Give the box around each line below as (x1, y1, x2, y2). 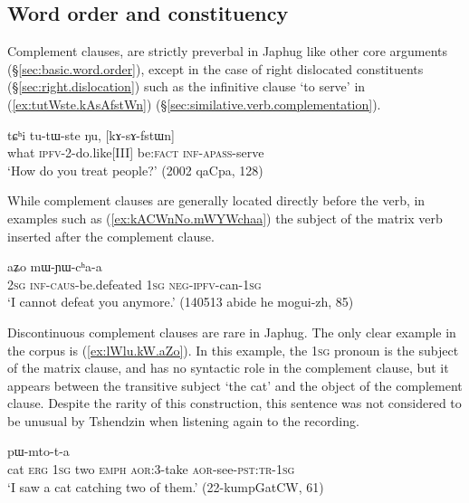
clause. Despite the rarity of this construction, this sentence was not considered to (7, 394, 462, 413)
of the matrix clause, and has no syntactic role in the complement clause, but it (7, 358, 449, 377)
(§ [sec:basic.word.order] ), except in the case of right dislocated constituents (7, 59, 424, 78)
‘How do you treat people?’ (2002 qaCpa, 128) (7, 160, 263, 179)
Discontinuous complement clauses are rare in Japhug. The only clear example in (7, 322, 456, 341)
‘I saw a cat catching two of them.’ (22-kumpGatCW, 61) (7, 477, 324, 496)
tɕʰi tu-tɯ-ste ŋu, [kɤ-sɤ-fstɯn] (7, 125, 175, 144)
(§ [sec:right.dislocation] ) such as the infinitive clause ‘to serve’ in (7, 77, 366, 96)
